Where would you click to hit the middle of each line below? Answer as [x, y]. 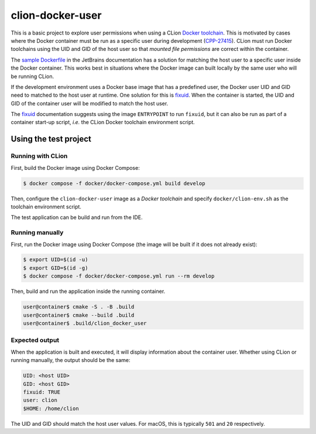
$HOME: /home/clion [51, 408]
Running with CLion [39, 156]
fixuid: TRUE [42, 392]
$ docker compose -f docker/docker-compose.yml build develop [114, 183]
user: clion [40, 400]
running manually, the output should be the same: [71, 360]
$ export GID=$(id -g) [56, 268]
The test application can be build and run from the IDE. [77, 217]
